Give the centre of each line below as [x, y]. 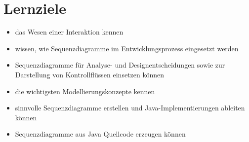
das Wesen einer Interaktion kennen [69, 32]
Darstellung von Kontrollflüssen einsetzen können [90, 74]
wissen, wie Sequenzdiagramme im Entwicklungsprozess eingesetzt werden [127, 48]
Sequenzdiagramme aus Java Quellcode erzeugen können [100, 134]
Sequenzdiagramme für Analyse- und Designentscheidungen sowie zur [120, 65]
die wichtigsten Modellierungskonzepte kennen [85, 91]
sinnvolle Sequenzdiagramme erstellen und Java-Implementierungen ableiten [130, 108]
